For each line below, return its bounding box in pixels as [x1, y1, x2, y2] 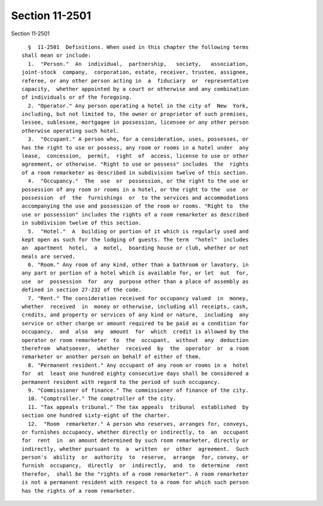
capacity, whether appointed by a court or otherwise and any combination [22, 86, 249, 92]
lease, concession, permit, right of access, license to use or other [22, 153, 249, 160]
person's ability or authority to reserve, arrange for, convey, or [22, 454, 249, 461]
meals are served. [22, 253, 76, 260]
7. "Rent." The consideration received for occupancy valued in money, [28, 295, 249, 301]
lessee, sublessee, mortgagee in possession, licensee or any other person [22, 119, 249, 126]
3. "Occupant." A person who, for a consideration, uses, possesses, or [28, 136, 249, 143]
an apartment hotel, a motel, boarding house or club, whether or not [22, 245, 249, 251]
